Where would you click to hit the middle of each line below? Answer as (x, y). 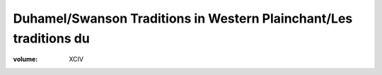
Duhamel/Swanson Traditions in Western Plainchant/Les (183, 18)
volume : (25, 59)
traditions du (51, 38)
